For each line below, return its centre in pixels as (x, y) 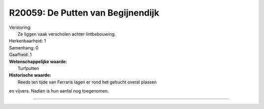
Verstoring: (20, 27)
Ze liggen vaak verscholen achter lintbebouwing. (67, 34)
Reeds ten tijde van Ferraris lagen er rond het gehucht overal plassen (87, 82)
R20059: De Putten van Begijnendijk (84, 13)
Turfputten (28, 68)
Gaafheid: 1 (20, 55)
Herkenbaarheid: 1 (27, 41)
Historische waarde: (30, 75)
